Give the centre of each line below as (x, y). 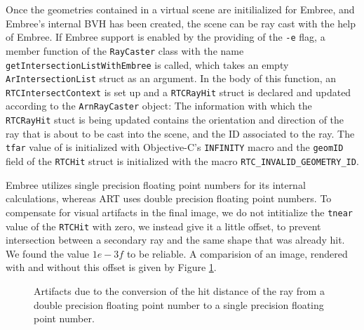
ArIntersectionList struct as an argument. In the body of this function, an (171, 78)
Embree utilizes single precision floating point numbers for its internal (156, 184)
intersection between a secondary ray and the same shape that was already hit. (175, 240)
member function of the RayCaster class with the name (125, 50)
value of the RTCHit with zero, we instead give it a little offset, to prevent (163, 226)
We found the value (48, 253)
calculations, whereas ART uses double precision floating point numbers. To (169, 198)
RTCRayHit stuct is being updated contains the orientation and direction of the (175, 120)
